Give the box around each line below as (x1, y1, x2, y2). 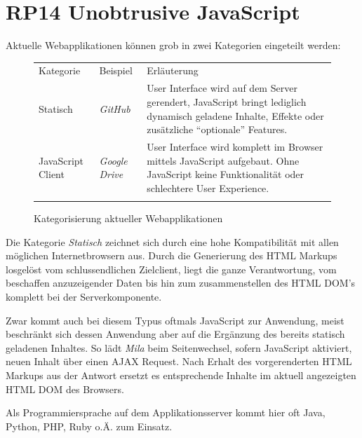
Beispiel (99, 63, 133, 78)
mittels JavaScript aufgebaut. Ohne (147, 153, 300, 167)
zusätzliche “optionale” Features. (147, 122, 288, 137)
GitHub (99, 101, 130, 116)
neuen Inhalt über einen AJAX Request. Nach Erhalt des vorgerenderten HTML (6, 354, 352, 369)
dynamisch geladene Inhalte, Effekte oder (147, 108, 324, 123)
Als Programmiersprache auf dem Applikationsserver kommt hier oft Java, (6, 405, 326, 420)
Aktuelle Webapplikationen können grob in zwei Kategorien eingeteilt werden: (6, 38, 341, 53)
